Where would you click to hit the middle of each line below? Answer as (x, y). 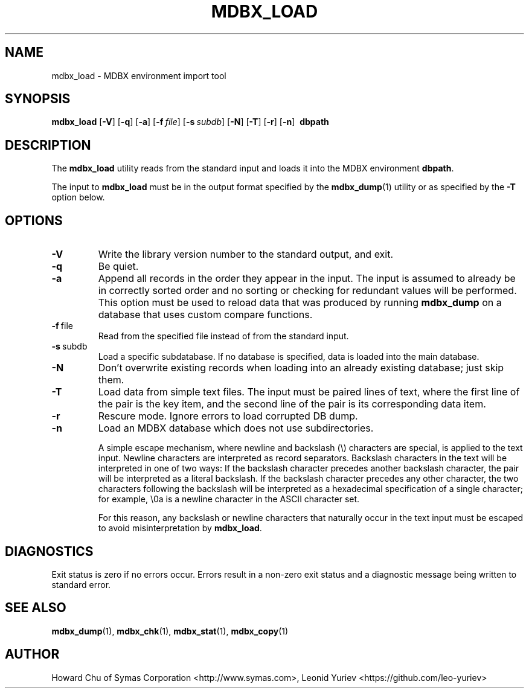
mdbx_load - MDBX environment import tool (139, 75)
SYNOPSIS (38, 99)
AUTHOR (32, 654)
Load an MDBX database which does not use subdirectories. (236, 428)
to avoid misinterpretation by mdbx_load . (180, 528)
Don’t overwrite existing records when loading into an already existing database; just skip (301, 368)
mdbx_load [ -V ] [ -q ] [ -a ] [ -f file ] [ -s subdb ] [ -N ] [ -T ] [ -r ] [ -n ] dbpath (190, 122)
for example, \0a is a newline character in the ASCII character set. (229, 499)
